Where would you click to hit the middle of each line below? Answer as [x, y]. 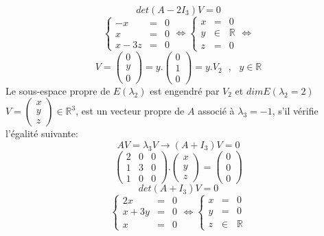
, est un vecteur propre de [130, 111]
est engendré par [185, 90]
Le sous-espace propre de [58, 90]
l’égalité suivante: [42, 133]
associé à [216, 111]
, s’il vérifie [295, 111]
